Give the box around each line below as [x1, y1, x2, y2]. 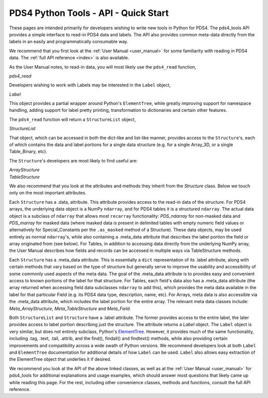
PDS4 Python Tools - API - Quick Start [9, 7, 169, 18]
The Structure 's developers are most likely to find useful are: [9, 158, 138, 163]
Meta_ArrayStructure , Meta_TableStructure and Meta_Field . [9, 306, 131, 312]
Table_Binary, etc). [9, 149, 47, 155]
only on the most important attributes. [9, 190, 87, 196]
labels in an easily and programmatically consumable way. [9, 39, 129, 45]
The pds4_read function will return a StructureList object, [9, 116, 136, 122]
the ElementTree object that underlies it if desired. [9, 356, 112, 362]
